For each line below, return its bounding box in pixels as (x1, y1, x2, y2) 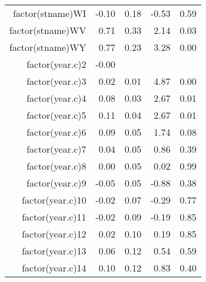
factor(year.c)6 (26, 125, 87, 139)
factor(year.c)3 (26, 74, 87, 88)
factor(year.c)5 (26, 108, 87, 122)
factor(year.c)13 (22, 244, 87, 257)
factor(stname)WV (9, 23, 87, 37)
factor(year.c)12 (22, 227, 87, 240)
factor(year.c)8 (26, 159, 87, 173)
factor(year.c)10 (22, 193, 87, 207)
